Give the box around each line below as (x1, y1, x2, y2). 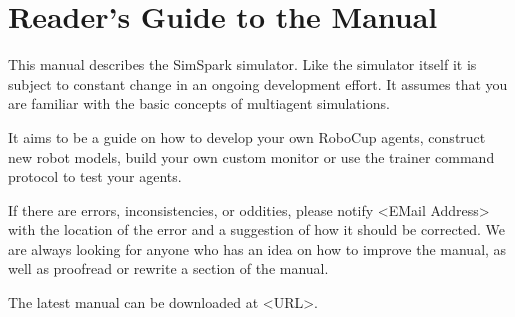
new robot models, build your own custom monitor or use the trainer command (8, 146, 495, 167)
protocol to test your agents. (8, 166, 182, 187)
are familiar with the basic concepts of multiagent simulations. (8, 93, 390, 114)
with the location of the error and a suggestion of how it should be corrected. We (8, 219, 506, 240)
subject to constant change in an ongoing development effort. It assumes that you (8, 73, 508, 94)
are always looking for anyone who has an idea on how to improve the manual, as (8, 238, 507, 259)
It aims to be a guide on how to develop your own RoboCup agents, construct (8, 126, 486, 147)
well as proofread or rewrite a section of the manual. (8, 258, 329, 279)
